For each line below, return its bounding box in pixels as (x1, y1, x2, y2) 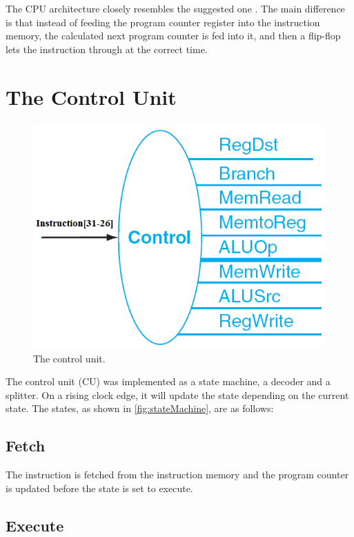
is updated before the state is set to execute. (6, 480, 193, 495)
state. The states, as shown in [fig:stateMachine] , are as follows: (6, 401, 274, 416)
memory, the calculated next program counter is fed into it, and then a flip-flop (6, 28, 341, 43)
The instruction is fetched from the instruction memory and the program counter (6, 467, 349, 482)
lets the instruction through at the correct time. (6, 41, 208, 56)
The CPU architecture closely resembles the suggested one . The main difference (6, 1, 345, 15)
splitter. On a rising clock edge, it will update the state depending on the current (6, 387, 349, 402)
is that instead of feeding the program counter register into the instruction (6, 14, 320, 29)
